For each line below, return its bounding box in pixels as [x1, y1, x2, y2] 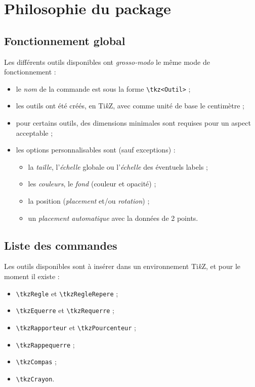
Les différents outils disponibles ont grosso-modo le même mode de [4, 56, 210, 67]
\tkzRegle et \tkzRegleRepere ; [16, 288, 118, 298]
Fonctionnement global [4, 32, 125, 48]
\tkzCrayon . [16, 373, 55, 383]
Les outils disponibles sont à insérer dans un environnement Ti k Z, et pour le [4, 261, 241, 272]
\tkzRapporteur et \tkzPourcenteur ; [16, 322, 136, 332]
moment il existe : [4, 270, 60, 281]
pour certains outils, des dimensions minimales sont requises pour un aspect [16, 118, 251, 128]
